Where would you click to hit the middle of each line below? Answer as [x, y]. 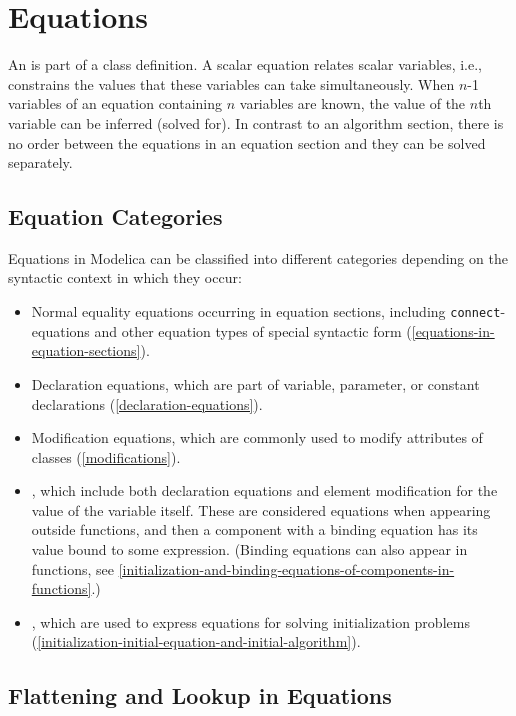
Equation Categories [115, 216]
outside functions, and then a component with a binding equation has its [254, 529]
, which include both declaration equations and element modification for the [264, 490]
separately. [40, 162]
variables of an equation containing [115, 103]
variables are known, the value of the [352, 103]
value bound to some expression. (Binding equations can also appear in [249, 549]
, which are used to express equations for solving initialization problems [250, 621]
